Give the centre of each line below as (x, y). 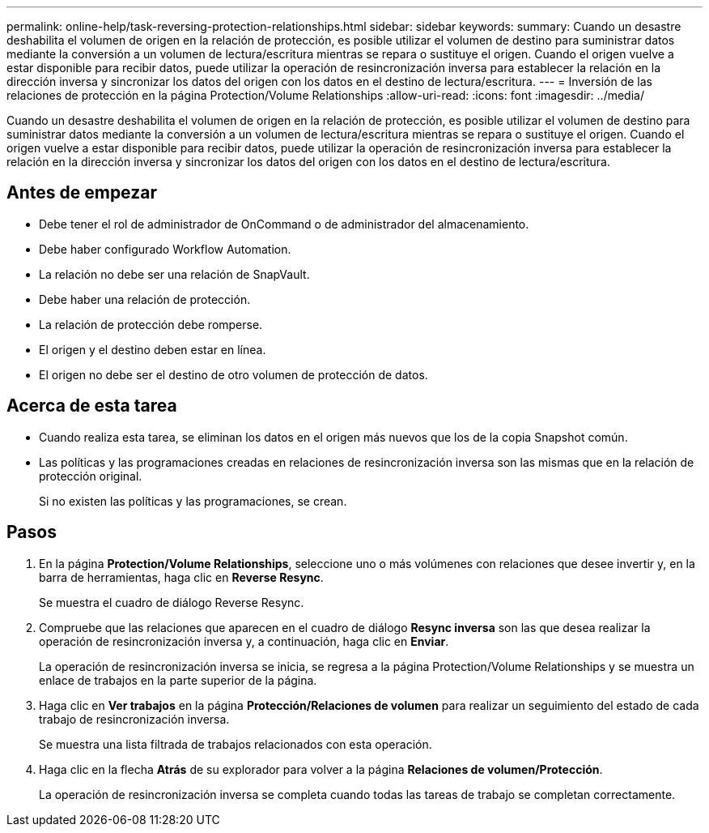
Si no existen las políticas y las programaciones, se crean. (193, 501)
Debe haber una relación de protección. (145, 299)
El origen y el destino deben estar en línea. (153, 349)
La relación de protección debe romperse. (151, 324)
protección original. (91, 476)
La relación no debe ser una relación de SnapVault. (174, 274)
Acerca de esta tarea (92, 406)
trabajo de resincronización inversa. (134, 719)
